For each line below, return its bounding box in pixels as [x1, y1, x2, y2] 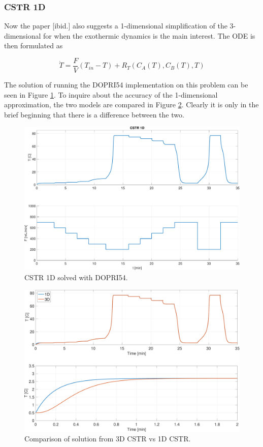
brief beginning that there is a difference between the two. [4, 109, 184, 120]
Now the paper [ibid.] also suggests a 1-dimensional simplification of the [4, 20, 227, 31]
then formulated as [4, 40, 63, 51]
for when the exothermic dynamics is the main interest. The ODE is [43, 30, 255, 41]
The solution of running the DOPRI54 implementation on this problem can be [4, 79, 248, 90]
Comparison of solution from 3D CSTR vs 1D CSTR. [24, 433, 191, 444]
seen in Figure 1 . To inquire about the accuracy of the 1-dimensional [4, 89, 218, 100]
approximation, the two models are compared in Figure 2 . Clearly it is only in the [4, 99, 259, 110]
